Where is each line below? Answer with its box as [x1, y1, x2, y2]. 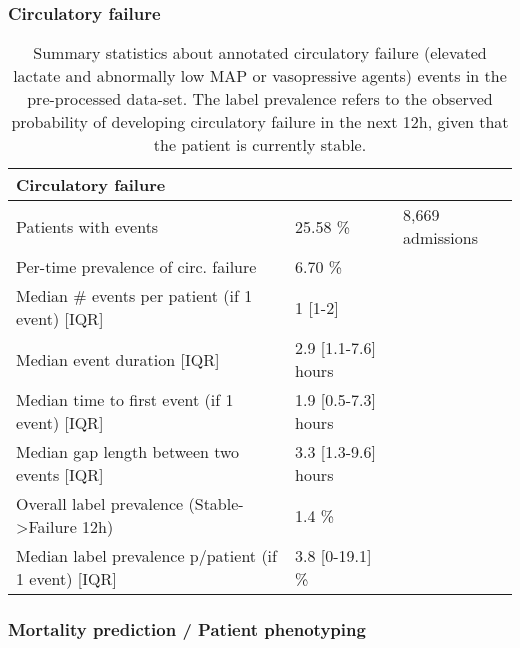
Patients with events [16, 214, 159, 238]
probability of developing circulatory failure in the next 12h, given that [11, 110, 509, 134]
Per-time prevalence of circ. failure [16, 255, 257, 279]
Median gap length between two [16, 440, 240, 464]
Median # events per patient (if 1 [16, 284, 253, 308]
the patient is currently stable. [153, 133, 367, 157]
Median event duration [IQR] [16, 347, 220, 371]
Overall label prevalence [16, 492, 184, 516]
